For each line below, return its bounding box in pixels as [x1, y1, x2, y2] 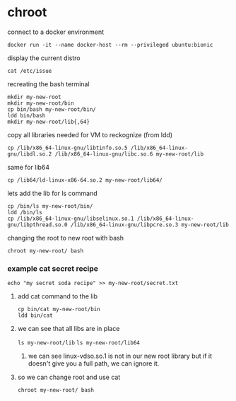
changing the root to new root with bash [7, 233, 124, 242]
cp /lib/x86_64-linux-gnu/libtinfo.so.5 [7, 144, 129, 151]
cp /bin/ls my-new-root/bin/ [7, 202, 93, 209]
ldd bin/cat [17, 312, 53, 319]
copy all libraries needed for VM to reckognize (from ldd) [7, 130, 173, 139]
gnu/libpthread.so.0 [7, 221, 69, 228]
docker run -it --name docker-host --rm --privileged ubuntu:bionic [7, 41, 213, 48]
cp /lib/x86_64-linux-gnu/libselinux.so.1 [7, 215, 134, 222]
